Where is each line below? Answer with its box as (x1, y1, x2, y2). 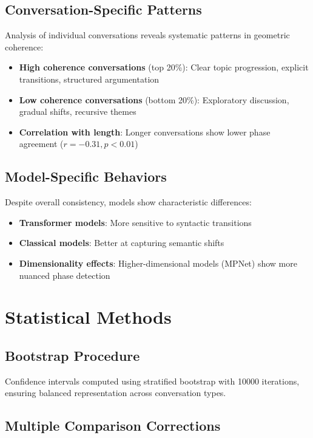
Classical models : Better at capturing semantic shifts (19, 236, 224, 249)
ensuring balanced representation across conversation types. (5, 386, 226, 399)
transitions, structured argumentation (19, 72, 160, 85)
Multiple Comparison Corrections (5, 416, 221, 435)
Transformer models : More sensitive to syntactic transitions (19, 216, 252, 228)
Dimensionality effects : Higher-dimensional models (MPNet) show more (19, 256, 297, 269)
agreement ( (19, 137, 64, 150)
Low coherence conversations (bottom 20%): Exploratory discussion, (19, 93, 289, 106)
